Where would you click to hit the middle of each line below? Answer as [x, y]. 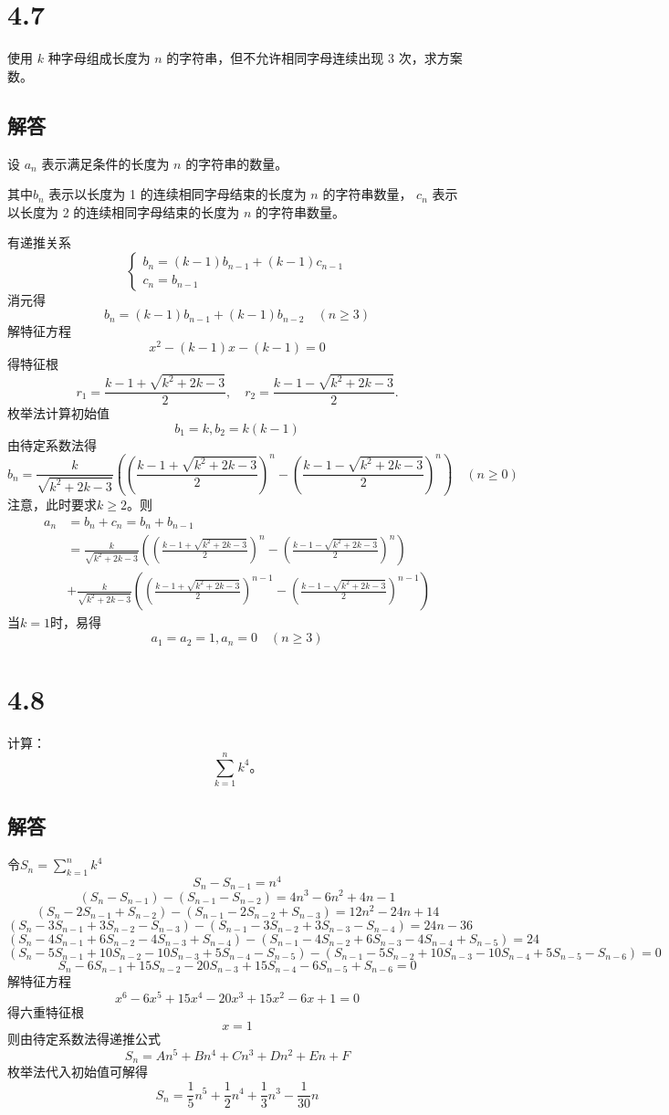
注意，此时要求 [52, 505]
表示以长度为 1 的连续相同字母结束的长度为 [178, 194]
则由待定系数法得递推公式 [84, 1039]
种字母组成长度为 [99, 58]
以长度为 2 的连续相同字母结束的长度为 [124, 211]
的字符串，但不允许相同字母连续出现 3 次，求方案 [314, 58]
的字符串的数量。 [237, 163]
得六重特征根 [46, 1011]
